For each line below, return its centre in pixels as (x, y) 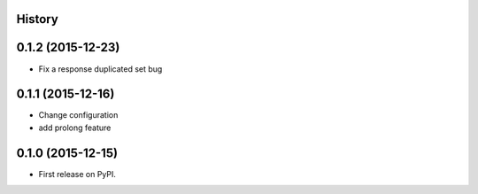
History (38, 19)
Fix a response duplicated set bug (100, 69)
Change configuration (78, 115)
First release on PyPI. (77, 174)
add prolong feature (75, 128)
